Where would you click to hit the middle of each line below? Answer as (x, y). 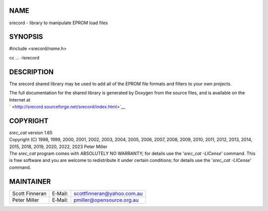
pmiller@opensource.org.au (106, 200)
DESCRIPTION (32, 72)
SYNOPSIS (26, 37)
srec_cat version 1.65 (31, 132)
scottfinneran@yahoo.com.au (108, 193)
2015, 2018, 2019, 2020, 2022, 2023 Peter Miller (58, 147)
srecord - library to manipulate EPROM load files (59, 23)
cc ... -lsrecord (24, 57)
